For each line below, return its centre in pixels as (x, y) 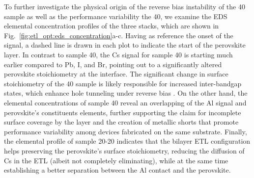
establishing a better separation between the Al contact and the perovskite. (117, 170)
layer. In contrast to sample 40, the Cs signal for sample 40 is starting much (118, 54)
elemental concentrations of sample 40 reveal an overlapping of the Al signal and (125, 102)
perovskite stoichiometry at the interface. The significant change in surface (116, 74)
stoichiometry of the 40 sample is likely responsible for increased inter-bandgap (123, 83)
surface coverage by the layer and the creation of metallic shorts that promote (121, 122)
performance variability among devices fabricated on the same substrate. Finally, (126, 131)
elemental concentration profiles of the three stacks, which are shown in (112, 26)
